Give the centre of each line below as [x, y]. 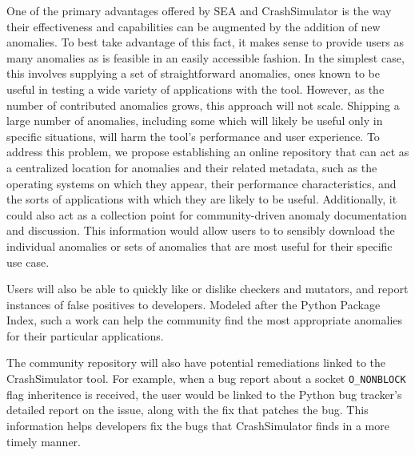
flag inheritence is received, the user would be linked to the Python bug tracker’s [204, 394]
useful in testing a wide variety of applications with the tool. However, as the [196, 89]
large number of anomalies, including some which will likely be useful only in [195, 121]
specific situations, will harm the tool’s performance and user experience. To [193, 136]
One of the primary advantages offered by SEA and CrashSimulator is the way [199, 10]
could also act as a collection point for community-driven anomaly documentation [207, 214]
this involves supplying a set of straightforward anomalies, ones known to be [193, 73]
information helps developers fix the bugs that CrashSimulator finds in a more [198, 425]
